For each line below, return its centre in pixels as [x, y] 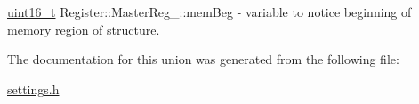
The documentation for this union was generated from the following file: [203, 59]
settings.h [33, 88]
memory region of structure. [84, 29]
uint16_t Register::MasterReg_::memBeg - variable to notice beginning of [209, 12]
